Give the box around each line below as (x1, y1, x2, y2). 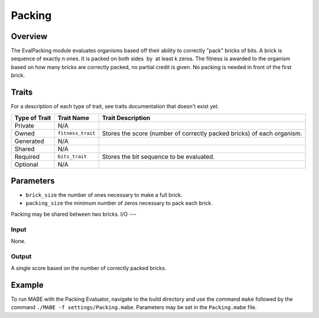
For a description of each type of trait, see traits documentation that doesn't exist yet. (11, 103, 220, 110)
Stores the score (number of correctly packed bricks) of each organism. (102, 129, 302, 137)
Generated (14, 137, 44, 145)
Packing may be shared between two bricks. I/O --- (11, 210, 137, 218)
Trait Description (102, 113, 151, 122)
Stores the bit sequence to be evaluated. (102, 152, 215, 161)
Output (11, 252, 32, 260)
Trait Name (57, 113, 90, 122)
